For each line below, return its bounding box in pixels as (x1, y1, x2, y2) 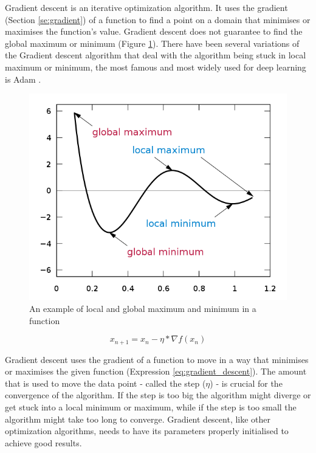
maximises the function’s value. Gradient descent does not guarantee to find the (5, 25, 303, 38)
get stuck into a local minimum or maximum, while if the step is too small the (5, 400, 297, 413)
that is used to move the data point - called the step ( (5, 376, 206, 389)
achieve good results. (5, 436, 82, 449)
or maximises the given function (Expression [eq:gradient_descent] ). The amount (5, 365, 307, 378)
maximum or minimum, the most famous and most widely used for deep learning (5, 60, 306, 73)
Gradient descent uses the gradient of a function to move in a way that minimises (5, 353, 309, 365)
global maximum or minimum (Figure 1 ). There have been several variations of (5, 36, 300, 49)
